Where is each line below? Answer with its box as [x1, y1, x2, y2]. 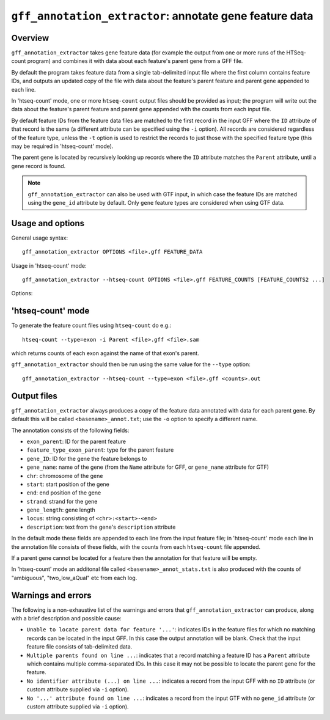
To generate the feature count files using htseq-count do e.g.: [11, 321, 172, 329]
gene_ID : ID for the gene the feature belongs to [26, 455, 147, 462]
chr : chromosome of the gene [26, 472, 103, 479]
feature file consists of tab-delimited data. [26, 643, 133, 650]
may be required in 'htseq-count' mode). [11, 142, 114, 150]
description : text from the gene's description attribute [26, 523, 176, 531]
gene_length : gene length [26, 506, 96, 513]
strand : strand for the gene [26, 498, 98, 505]
